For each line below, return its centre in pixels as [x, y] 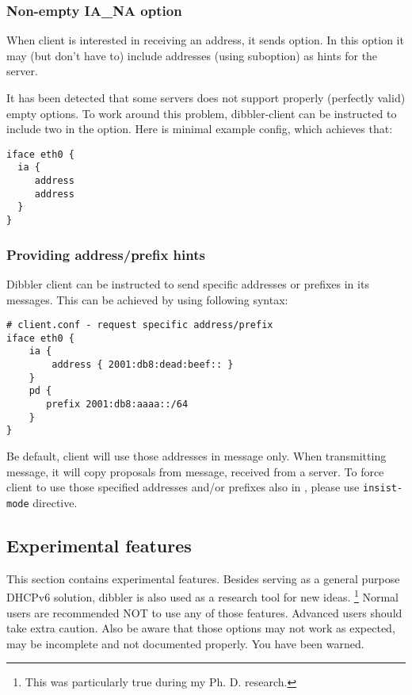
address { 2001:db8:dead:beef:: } [143, 365]
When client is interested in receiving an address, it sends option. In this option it [205, 40]
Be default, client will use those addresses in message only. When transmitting [196, 456]
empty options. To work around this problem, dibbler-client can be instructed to [202, 113]
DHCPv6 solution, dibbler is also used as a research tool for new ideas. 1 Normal [203, 596]
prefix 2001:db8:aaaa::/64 [117, 405]
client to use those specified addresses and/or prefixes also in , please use [183, 487]
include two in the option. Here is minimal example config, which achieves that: [200, 129]
